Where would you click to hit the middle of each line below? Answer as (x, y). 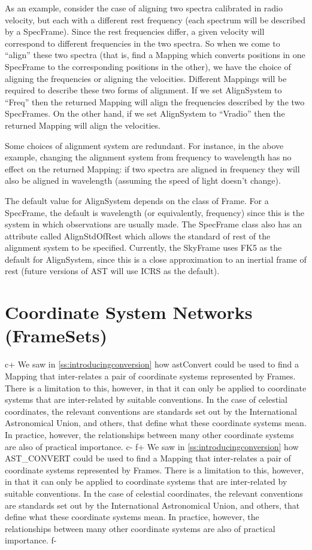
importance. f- (31, 540)
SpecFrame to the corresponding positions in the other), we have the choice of (148, 66)
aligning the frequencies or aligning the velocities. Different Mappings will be (146, 78)
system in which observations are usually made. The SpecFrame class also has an (154, 224)
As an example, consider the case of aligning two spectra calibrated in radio (144, 8)
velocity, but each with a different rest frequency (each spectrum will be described (155, 19)
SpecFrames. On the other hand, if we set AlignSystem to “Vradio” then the (145, 113)
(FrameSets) (56, 335)
